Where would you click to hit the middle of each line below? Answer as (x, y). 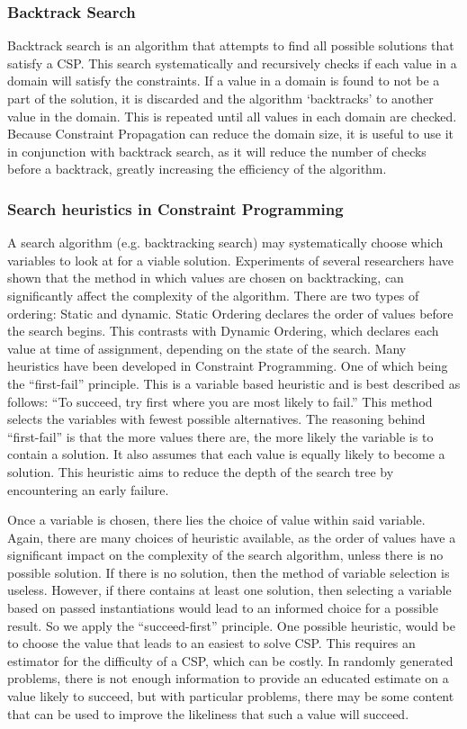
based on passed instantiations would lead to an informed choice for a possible (223, 608)
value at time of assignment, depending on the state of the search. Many (207, 348)
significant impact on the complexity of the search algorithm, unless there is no (225, 555)
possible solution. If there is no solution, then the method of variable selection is (229, 572)
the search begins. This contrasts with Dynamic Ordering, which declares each (223, 331)
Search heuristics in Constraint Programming (175, 208)
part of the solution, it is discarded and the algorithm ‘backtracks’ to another (220, 98)
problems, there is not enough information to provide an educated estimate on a (228, 678)
